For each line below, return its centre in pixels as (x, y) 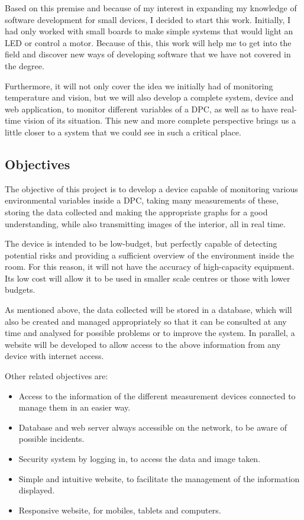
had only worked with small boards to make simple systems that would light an (149, 31)
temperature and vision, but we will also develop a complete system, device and (149, 97)
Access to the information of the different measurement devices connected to (157, 395)
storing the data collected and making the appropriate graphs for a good (136, 211)
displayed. (37, 490)
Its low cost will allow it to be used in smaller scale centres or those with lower (148, 278)
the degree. (25, 65)
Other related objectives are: (56, 376)
